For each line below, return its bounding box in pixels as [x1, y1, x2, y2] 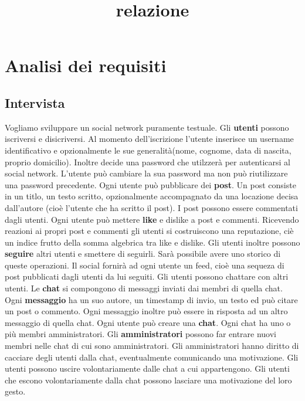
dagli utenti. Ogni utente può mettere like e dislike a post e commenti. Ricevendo [5, 213, 299, 225]
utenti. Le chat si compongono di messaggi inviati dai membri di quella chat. [5, 282, 283, 294]
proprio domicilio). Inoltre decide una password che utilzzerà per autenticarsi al [5, 155, 291, 168]
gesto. [5, 385, 26, 397]
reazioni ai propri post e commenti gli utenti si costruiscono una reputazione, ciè [5, 225, 294, 237]
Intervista [5, 93, 65, 111]
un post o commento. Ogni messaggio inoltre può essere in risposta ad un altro [5, 305, 288, 317]
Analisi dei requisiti [5, 53, 167, 77]
